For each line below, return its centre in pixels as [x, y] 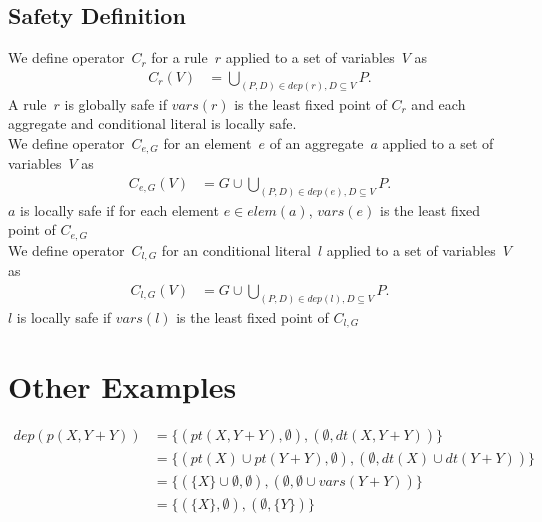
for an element [207, 142]
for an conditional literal [236, 249]
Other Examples [122, 386]
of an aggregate [316, 142]
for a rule [179, 57]
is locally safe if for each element [119, 209]
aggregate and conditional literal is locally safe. [152, 123]
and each [438, 103]
